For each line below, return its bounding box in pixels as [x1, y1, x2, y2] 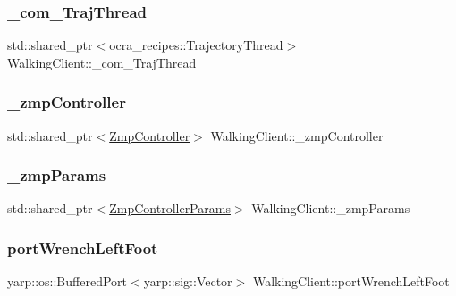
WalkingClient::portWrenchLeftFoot [252, 272, 450, 291]
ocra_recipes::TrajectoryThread [109, 36, 283, 54]
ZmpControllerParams [109, 199, 231, 218]
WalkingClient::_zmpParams [251, 199, 410, 218]
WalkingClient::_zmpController [210, 126, 384, 144]
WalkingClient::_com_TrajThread [7, 53, 197, 71]
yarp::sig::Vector [143, 272, 232, 291]
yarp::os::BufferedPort [7, 272, 127, 291]
